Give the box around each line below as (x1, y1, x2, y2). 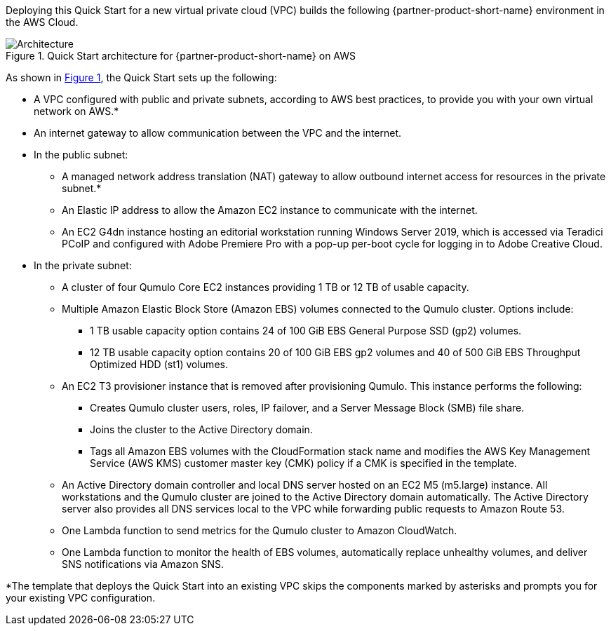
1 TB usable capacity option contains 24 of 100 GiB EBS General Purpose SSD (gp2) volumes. (90, 325, 522, 337)
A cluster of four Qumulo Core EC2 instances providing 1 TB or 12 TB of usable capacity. (62, 281, 469, 293)
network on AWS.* (34, 105, 119, 117)
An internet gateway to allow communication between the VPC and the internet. (34, 127, 402, 139)
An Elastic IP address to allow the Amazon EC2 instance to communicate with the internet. (62, 204, 478, 216)
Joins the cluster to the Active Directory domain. (90, 423, 313, 435)
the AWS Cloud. (6, 16, 79, 28)
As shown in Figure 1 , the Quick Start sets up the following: (6, 72, 277, 83)
